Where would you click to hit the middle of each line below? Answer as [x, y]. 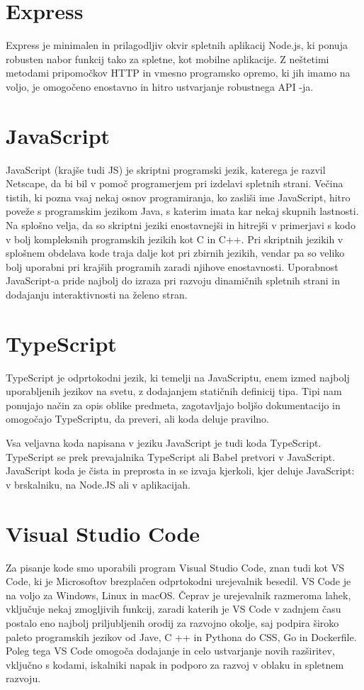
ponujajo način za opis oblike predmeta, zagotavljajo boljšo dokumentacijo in [173, 405]
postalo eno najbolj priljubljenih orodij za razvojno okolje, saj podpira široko [172, 622]
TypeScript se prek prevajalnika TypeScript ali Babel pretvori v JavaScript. [171, 456]
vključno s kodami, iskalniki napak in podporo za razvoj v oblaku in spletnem [175, 664]
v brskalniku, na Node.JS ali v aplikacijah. [98, 484]
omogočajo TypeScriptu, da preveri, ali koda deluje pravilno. [137, 419]
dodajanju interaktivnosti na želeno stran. [97, 294]
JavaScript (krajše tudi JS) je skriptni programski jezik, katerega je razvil [166, 169]
